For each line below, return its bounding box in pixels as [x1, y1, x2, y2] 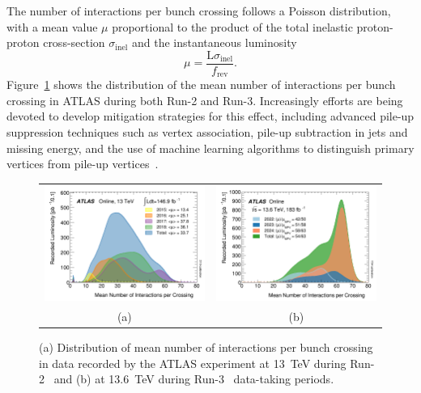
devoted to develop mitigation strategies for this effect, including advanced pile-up [6, 108, 415, 125]
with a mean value [6, 18, 98, 35]
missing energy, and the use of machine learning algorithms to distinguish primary [6, 139, 415, 156]
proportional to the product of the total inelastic [112, 18, 353, 35]
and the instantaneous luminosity [131, 34, 297, 51]
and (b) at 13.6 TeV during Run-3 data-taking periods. [53, 370, 334, 387]
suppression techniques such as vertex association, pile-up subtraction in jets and [6, 124, 408, 141]
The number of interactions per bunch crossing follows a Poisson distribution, [6, 2, 391, 19]
